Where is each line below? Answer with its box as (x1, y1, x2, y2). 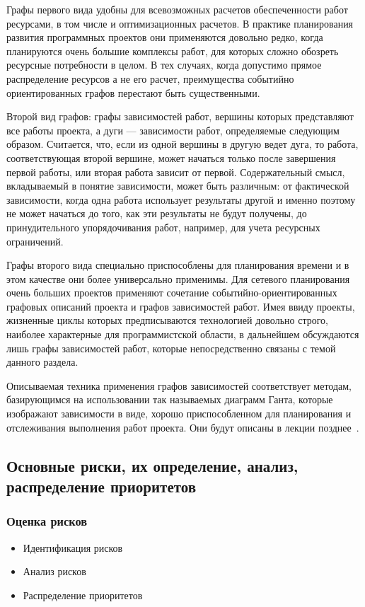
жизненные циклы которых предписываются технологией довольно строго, (6, 313, 328, 328)
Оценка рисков (6, 512, 88, 530)
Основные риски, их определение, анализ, (6, 454, 299, 476)
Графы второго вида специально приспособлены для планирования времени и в (6, 258, 349, 272)
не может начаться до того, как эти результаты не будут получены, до (6, 206, 307, 221)
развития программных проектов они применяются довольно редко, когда (6, 30, 323, 45)
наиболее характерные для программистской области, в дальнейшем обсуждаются (6, 327, 359, 342)
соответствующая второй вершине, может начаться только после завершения (6, 150, 336, 165)
